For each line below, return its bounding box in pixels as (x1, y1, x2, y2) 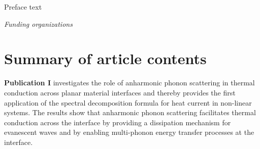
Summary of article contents (4, 48, 207, 69)
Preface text (4, 2, 42, 12)
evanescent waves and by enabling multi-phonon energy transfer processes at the (4, 127, 254, 137)
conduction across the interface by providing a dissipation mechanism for (4, 117, 231, 127)
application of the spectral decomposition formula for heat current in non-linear (4, 97, 252, 108)
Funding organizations (4, 18, 73, 29)
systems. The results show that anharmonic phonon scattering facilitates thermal (4, 107, 256, 118)
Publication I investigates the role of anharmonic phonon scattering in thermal (4, 77, 255, 88)
